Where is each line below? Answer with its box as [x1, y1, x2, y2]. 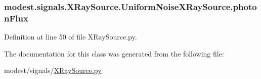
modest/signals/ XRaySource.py [4, 65, 102, 75]
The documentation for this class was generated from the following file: [4, 48, 224, 58]
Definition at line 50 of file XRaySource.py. [4, 31, 137, 42]
